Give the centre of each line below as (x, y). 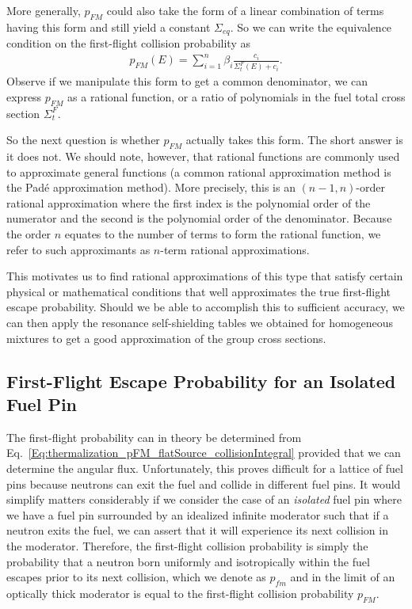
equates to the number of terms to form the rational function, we (223, 234)
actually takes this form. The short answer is (294, 140)
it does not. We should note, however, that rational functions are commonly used (203, 156)
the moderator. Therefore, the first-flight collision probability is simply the (187, 545)
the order (29, 234)
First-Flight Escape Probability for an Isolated (201, 381)
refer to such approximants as (78, 249)
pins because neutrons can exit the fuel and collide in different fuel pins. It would (204, 483)
